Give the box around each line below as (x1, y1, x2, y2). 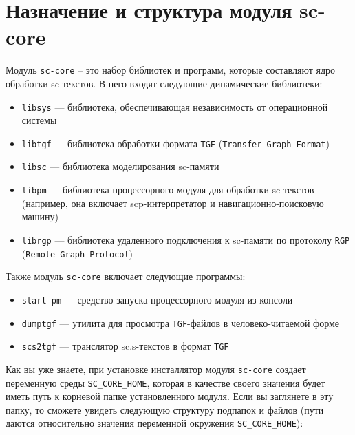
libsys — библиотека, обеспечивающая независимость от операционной (21, 99, 328, 114)
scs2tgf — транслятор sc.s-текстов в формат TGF (21, 339, 229, 353)
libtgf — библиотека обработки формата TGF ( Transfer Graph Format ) (21, 136, 330, 150)
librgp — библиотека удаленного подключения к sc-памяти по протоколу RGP (21, 232, 350, 246)
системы (21, 113, 57, 127)
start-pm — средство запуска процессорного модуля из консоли (21, 292, 293, 306)
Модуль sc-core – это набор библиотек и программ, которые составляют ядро (6, 63, 336, 77)
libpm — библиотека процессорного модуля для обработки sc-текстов (21, 182, 314, 197)
